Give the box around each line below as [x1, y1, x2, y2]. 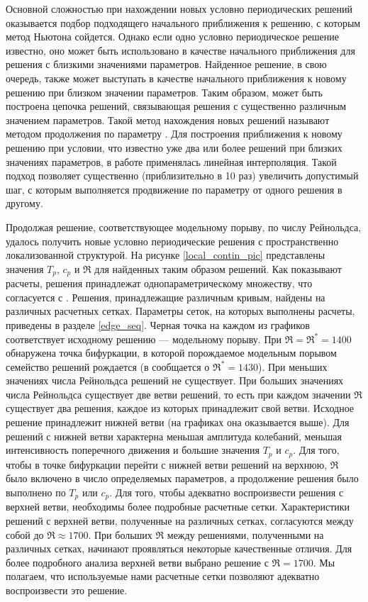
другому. [6, 196, 43, 211]
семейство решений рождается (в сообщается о [6, 359, 210, 374]
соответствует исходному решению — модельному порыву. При [6, 331, 281, 346]
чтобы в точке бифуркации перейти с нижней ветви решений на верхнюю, [6, 457, 328, 472]
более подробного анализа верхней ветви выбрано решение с [6, 554, 269, 569]
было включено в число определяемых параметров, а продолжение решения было [6, 471, 359, 486]
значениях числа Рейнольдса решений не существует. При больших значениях [6, 373, 344, 388]
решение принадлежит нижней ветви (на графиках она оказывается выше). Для [6, 415, 350, 430]
